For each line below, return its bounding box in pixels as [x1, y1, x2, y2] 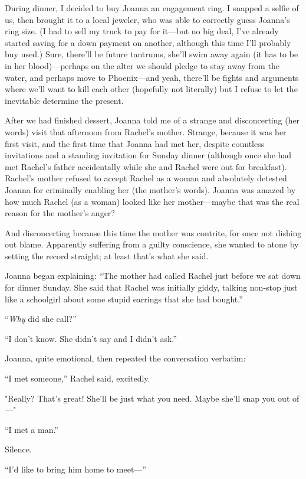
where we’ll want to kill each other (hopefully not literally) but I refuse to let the [5, 83, 298, 95]
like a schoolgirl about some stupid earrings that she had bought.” [5, 292, 243, 305]
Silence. [5, 443, 32, 455]
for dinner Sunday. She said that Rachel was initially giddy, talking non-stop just [5, 281, 298, 294]
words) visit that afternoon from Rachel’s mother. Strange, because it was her [5, 125, 287, 138]
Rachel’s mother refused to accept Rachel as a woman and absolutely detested [5, 172, 287, 184]
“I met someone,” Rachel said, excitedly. [5, 372, 150, 384]
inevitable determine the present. [5, 94, 124, 106]
